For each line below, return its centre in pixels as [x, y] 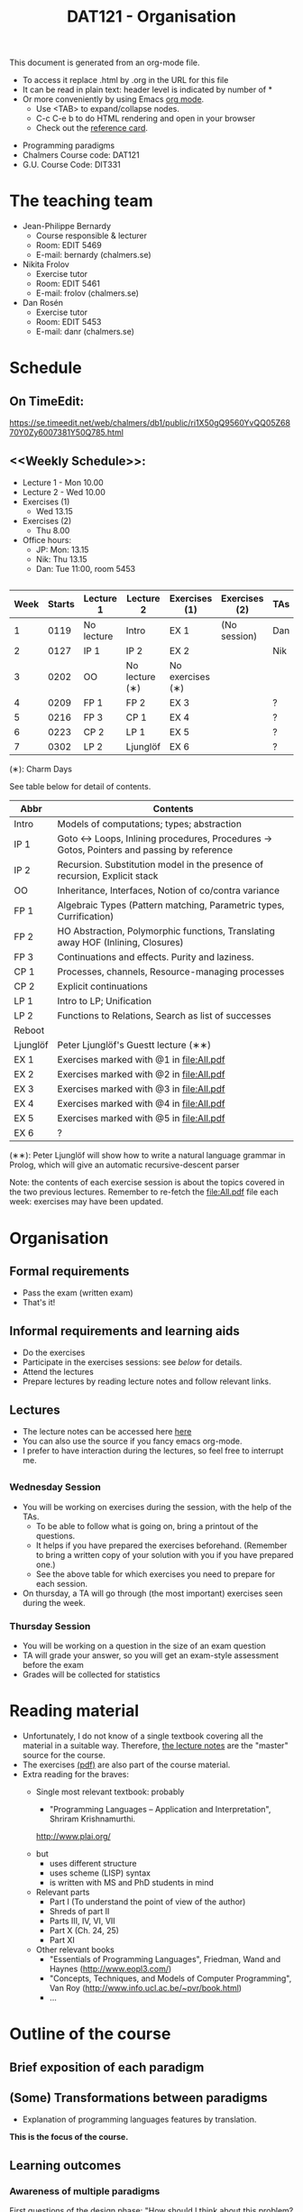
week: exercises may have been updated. [87, 1202]
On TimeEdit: [46, 401]
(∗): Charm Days [41, 770]
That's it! [39, 1303]
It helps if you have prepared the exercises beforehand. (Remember [161, 1545]
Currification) [86, 917]
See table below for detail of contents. [80, 787]
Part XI [62, 1940]
